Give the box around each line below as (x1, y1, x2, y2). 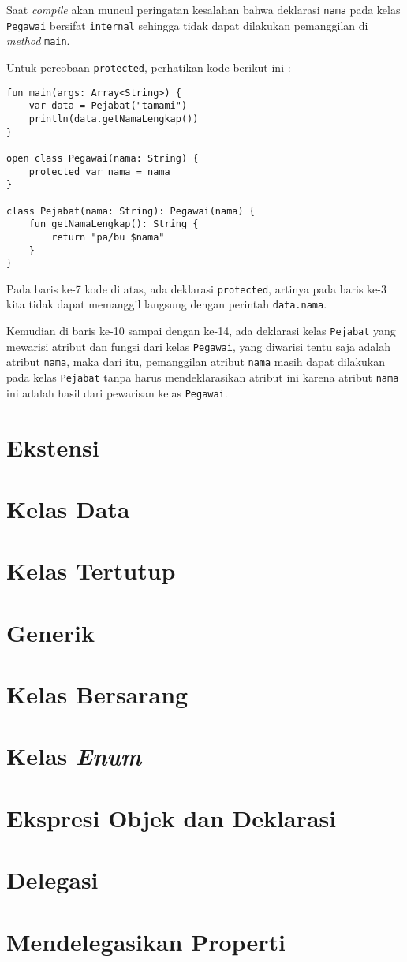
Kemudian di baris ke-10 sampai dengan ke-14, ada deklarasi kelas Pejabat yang (6, 323, 396, 339)
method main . (6, 32, 70, 49)
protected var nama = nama (28, 166, 170, 177)
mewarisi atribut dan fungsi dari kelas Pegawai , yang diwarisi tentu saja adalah (6, 337, 391, 354)
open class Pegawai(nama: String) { (6, 152, 199, 164)
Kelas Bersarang (6, 678, 189, 710)
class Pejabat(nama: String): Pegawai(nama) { (6, 205, 255, 217)
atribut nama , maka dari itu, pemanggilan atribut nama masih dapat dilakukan (6, 353, 385, 370)
